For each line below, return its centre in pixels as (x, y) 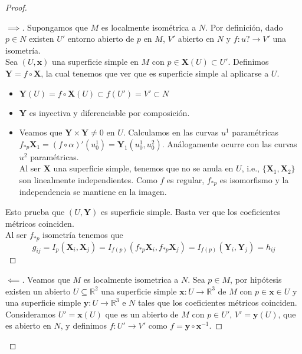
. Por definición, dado (244, 27)
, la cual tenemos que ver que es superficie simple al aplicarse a (155, 73)
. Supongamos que (55, 27)
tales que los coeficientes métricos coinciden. (217, 302)
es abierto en (28, 325)
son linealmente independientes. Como (88, 179)
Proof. (16, 7)
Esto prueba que (35, 211)
